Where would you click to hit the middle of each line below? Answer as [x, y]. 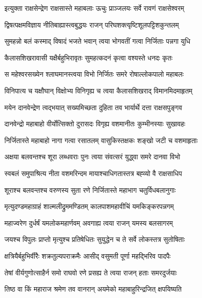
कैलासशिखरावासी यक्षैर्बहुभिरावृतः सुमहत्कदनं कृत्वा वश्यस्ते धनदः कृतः [88, 57]
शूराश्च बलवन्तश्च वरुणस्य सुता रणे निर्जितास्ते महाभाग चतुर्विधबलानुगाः [90, 190]
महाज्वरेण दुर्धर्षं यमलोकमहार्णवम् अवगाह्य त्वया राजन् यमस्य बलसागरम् [89, 223]
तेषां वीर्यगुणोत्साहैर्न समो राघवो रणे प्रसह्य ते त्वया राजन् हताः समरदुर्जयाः [91, 272]
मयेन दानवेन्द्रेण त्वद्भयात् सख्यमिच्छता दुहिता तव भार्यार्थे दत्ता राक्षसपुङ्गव [93, 107]
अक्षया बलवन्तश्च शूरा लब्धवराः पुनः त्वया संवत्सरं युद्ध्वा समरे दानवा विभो [92, 157]
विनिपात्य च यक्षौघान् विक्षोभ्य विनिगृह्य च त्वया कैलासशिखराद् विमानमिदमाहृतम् [99, 90]
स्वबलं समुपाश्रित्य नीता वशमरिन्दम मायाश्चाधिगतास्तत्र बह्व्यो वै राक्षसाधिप [93, 173]
